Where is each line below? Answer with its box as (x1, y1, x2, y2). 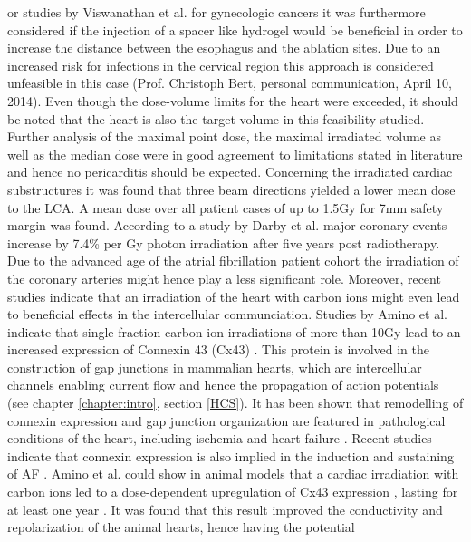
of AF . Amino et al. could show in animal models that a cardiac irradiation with (7, 464, 459, 483)
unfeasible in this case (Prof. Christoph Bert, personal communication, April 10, (7, 73, 453, 92)
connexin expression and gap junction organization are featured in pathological (7, 411, 446, 430)
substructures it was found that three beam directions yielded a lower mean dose (7, 179, 456, 198)
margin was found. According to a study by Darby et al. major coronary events (7, 216, 447, 235)
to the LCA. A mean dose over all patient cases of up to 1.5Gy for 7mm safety (7, 198, 444, 217)
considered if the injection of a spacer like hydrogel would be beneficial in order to (7, 20, 463, 39)
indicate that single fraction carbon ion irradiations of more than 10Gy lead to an (7, 322, 461, 341)
